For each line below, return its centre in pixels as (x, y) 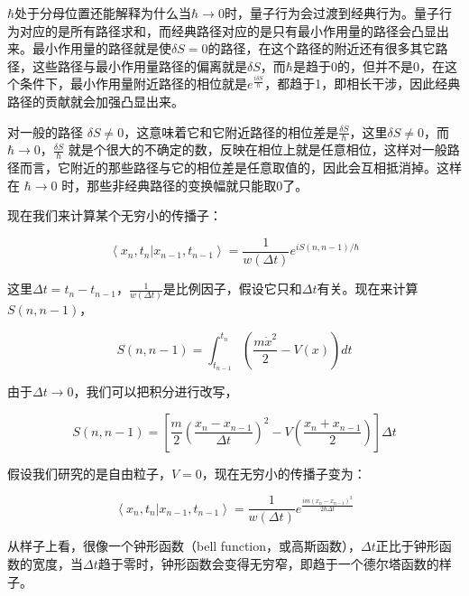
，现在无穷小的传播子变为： (284, 473)
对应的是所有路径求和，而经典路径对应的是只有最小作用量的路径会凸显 (228, 30)
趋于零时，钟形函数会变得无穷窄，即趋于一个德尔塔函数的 (268, 564)
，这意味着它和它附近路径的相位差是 (231, 131)
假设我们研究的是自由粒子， (89, 473)
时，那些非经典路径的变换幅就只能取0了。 (185, 185)
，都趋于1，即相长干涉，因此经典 (363, 84)
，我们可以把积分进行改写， (156, 391)
